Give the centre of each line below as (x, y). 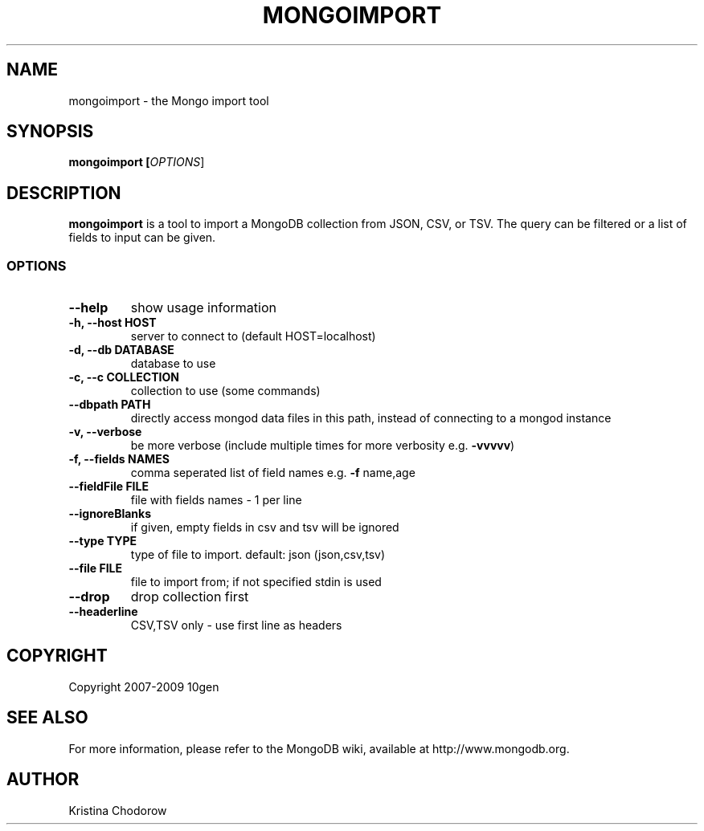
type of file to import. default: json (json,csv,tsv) (258, 555)
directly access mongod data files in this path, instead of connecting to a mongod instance (371, 418)
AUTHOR (43, 780)
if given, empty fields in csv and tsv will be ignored (265, 528)
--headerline (103, 612)
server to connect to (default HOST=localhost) (253, 336)
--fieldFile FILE (108, 487)
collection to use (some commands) (225, 391)
